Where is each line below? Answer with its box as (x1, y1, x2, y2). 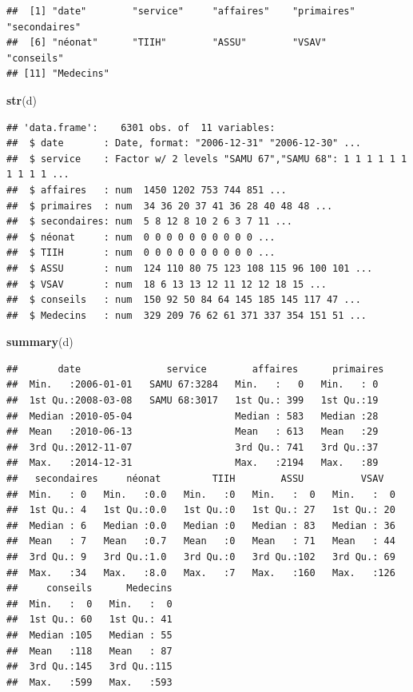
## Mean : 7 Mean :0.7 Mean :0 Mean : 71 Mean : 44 (6, 535, 395, 547)
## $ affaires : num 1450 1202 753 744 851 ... (6, 184, 287, 196)
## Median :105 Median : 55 (6, 629, 173, 641)
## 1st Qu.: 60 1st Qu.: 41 (6, 614, 173, 626)
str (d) (6, 91, 37, 108)
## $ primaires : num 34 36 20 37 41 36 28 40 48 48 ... (6, 200, 333, 212)
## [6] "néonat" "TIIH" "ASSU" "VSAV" (6, 37, 327, 49)
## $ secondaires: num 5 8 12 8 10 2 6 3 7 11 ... (6, 216, 292, 228)
